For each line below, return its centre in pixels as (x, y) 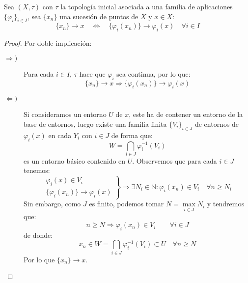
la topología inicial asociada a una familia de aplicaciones (147, 6)
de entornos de (217, 124)
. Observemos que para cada (175, 160)
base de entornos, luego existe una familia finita (95, 124)
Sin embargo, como (52, 204)
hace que (92, 73)
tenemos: (37, 170)
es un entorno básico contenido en (75, 160)
